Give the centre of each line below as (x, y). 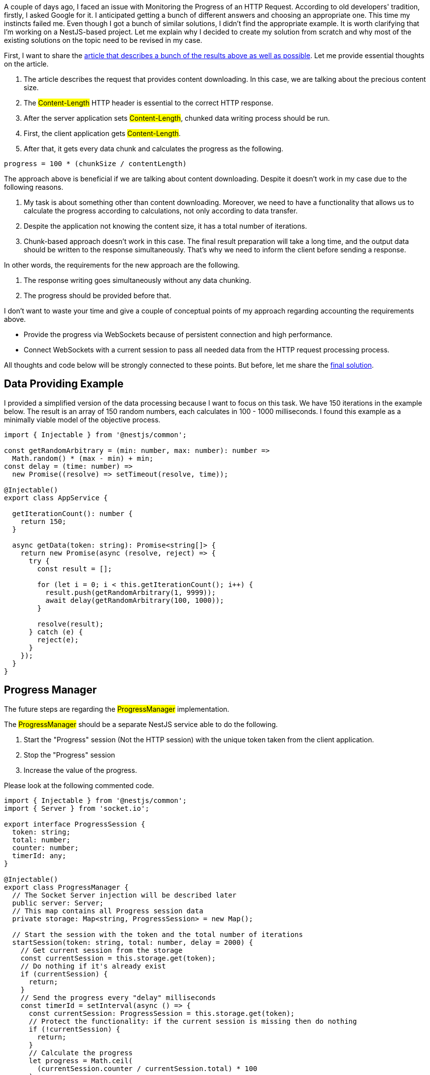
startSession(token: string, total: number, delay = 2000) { (132, 942)
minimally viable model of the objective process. (82, 419)
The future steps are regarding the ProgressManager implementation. (117, 709)
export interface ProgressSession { (75, 824)
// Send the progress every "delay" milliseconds (118, 997)
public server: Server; (58, 903)
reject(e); (58, 640)
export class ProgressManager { (66, 887)
